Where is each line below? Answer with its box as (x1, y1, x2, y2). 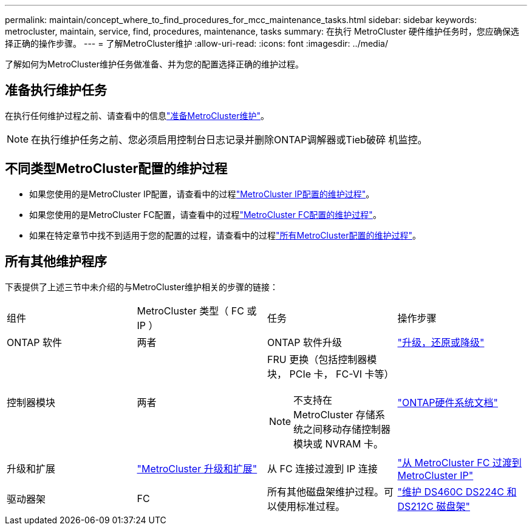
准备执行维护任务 (5, 83, 107, 98)
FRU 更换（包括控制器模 (267, 353, 377, 365)
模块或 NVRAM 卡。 (293, 437, 383, 450)
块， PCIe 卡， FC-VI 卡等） (267, 367, 394, 380)
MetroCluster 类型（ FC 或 (137, 304, 257, 317)
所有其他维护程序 (5, 254, 107, 270)
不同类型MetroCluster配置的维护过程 (5, 161, 228, 177)
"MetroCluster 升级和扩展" (137, 462, 257, 475)
